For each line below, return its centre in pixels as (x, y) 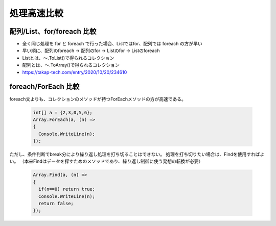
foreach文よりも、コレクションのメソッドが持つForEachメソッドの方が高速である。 (98, 99)
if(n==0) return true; (67, 189)
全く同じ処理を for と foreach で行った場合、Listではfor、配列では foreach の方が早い (112, 44)
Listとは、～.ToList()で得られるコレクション (68, 58)
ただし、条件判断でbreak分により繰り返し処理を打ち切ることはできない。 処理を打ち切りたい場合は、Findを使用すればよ (137, 154)
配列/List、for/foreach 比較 (53, 31)
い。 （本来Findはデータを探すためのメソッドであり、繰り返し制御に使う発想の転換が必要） (106, 161)
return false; (56, 203)
